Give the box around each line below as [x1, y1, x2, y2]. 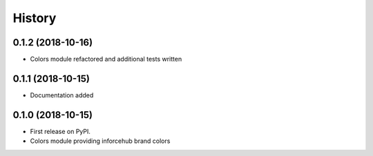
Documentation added [30, 90, 94, 99]
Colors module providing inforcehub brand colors [30, 137, 171, 145]
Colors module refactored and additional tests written [30, 55, 182, 64]
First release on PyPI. [30, 127, 91, 135]
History [12, 10, 57, 26]
